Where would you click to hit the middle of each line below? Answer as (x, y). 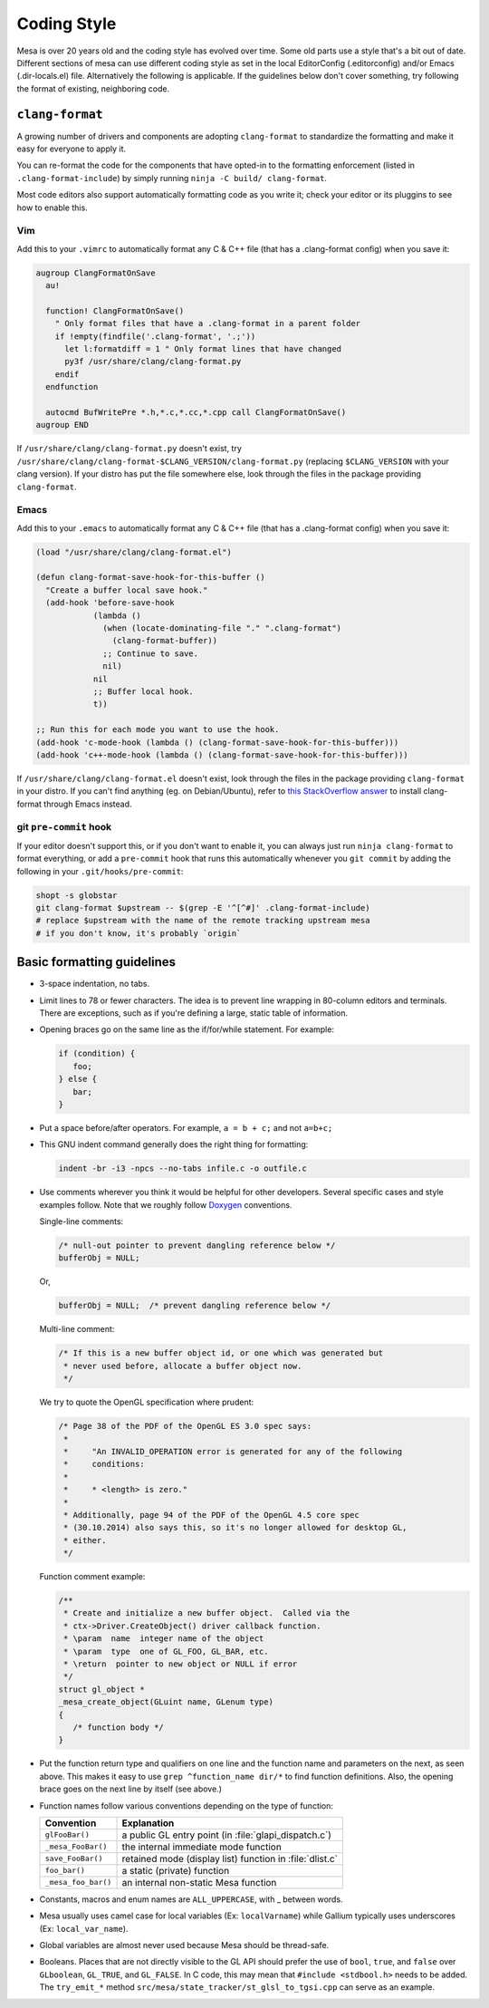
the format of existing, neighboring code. (93, 88)
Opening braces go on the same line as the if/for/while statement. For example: (187, 1029)
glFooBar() (67, 1835)
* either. (85, 1540)
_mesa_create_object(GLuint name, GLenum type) (166, 1702)
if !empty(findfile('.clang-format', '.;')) (155, 336)
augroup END (62, 425)
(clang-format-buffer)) (164, 641)
